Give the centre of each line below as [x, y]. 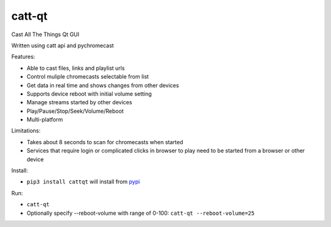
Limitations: [26, 131]
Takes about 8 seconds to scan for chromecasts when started [105, 142]
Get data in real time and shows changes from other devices [103, 85]
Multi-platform [45, 120]
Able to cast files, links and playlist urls [76, 68]
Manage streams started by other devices [79, 102]
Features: [23, 57]
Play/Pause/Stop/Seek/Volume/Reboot [75, 111]
